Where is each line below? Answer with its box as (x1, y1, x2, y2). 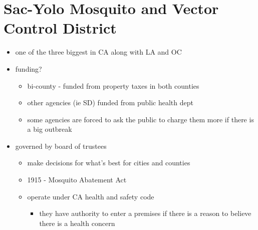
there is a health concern (39, 217, 115, 228)
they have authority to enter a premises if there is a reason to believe (39, 208, 251, 218)
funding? (15, 63, 42, 74)
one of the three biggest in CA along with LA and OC (15, 47, 182, 57)
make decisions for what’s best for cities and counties (27, 157, 190, 168)
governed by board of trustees (15, 140, 107, 151)
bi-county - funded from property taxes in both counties (27, 80, 199, 91)
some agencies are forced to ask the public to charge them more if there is (27, 114, 254, 124)
